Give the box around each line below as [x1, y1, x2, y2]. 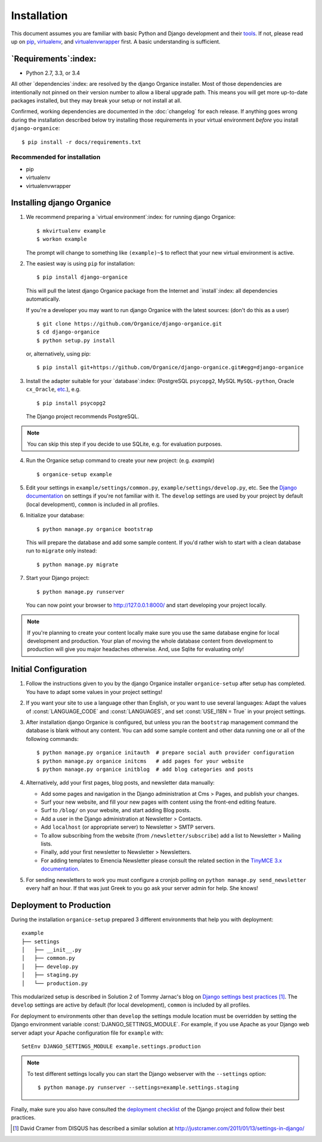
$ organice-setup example [36, 471, 113, 477]
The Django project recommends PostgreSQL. [26, 413, 140, 420]
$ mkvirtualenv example [36, 227, 106, 234]
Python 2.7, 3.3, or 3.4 [26, 69, 80, 76]
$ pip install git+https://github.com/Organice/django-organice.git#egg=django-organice [36, 364, 304, 371]
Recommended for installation [11, 153, 101, 161]
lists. [41, 840, 53, 847]
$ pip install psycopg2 [36, 400, 106, 406]
